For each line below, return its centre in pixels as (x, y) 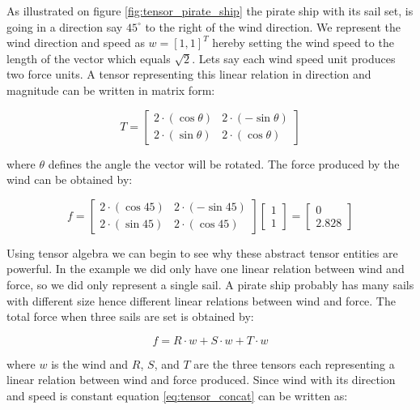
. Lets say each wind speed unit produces (294, 58)
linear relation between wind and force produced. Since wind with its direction (201, 380)
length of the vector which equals (89, 58)
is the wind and (90, 363)
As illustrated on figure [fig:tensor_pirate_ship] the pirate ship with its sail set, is (210, 11)
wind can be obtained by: (70, 179)
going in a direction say (65, 26)
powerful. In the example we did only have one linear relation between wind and (206, 269)
